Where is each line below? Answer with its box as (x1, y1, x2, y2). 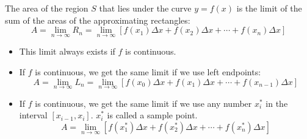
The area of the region (5, 2, 88, 14)
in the (265, 97, 288, 109)
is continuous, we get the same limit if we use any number (35, 97, 252, 109)
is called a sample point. (107, 109, 198, 121)
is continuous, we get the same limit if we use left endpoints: (35, 66, 261, 78)
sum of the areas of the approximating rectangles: (5, 13, 190, 26)
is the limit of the (236, 2, 302, 14)
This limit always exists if (19, 45, 115, 58)
